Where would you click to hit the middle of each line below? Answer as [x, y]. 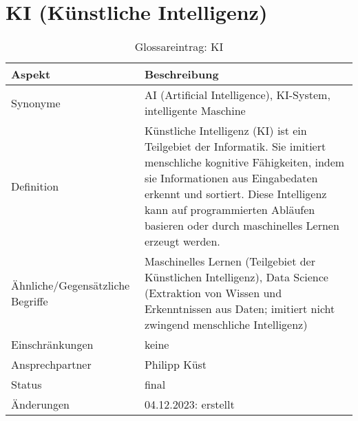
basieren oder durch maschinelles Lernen [242, 226]
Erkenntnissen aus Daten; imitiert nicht [240, 309]
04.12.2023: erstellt [189, 404]
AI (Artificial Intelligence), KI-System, [237, 95]
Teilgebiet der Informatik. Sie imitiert [235, 147]
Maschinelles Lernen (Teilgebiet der [230, 261]
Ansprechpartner [51, 365]
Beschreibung [181, 74]
